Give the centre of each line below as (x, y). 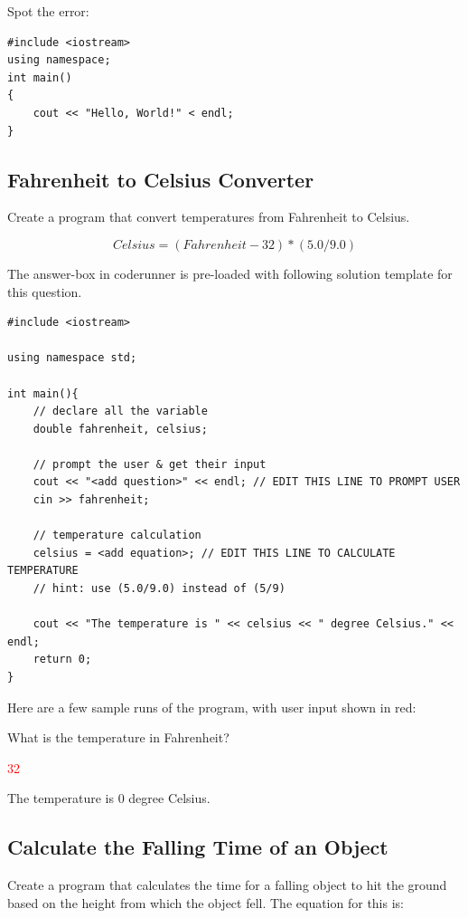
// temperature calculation (117, 535)
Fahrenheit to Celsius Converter (161, 179)
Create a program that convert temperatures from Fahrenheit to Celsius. (209, 217)
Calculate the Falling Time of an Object (198, 847)
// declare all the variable (120, 411)
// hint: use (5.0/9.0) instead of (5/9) (159, 589)
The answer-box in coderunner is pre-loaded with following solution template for (230, 273)
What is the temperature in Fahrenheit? (118, 737)
